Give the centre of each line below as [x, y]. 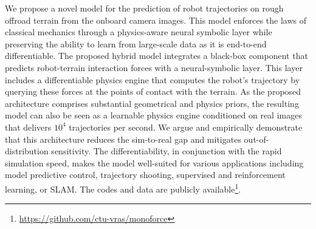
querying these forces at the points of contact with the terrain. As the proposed [153, 91]
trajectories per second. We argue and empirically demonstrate [186, 127]
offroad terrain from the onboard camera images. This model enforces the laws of [156, 20]
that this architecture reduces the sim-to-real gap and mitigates [123, 139]
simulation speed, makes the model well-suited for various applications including [154, 162]
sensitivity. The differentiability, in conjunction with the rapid [167, 151]
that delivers [28, 127]
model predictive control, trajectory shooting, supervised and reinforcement [145, 175]
